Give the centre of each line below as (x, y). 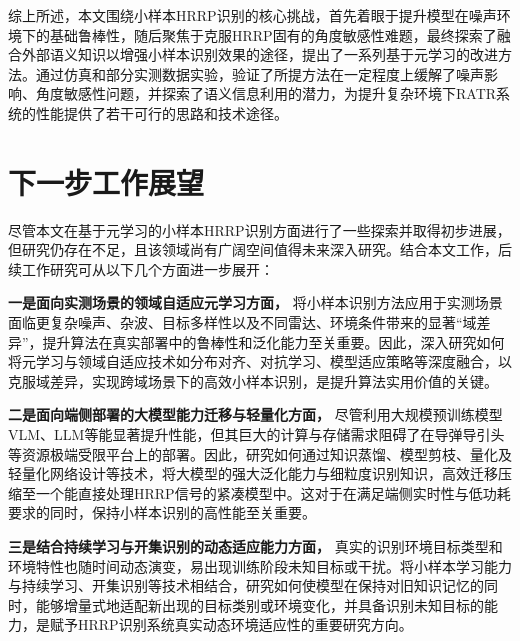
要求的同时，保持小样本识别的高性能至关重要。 (162, 512)
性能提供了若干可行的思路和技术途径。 (161, 112)
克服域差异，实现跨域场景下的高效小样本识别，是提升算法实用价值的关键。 (253, 380)
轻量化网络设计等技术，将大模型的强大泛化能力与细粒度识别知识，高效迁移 (253, 473)
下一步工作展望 (106, 181)
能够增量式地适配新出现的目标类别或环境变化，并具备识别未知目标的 (259, 604)
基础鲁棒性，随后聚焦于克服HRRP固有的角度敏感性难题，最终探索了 (273, 34)
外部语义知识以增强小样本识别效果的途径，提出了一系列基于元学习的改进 (259, 54)
